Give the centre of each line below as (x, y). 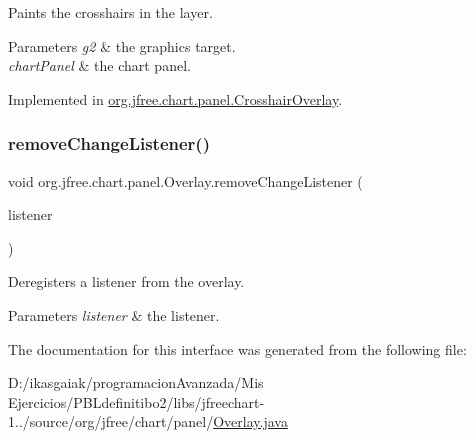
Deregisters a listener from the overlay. (126, 281)
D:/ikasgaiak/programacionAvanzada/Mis (136, 382)
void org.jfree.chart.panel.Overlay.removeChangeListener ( (185, 180)
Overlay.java (250, 421)
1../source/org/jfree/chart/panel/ (111, 421)
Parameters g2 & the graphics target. (122, 45)
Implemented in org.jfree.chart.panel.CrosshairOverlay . (175, 98)
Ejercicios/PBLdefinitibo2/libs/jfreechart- (136, 401)
